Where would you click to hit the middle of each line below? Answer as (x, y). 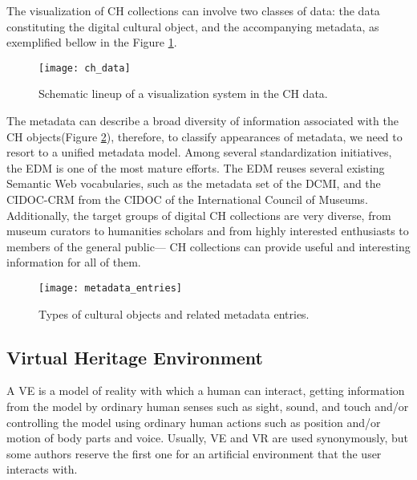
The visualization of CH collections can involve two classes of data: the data (193, 10)
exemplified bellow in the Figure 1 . (92, 42)
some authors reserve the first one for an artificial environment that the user (194, 453)
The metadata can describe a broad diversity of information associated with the (202, 121)
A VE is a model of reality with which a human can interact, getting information (206, 391)
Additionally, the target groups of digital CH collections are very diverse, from (199, 215)
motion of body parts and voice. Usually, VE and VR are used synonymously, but (208, 438)
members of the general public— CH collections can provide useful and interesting (208, 246)
